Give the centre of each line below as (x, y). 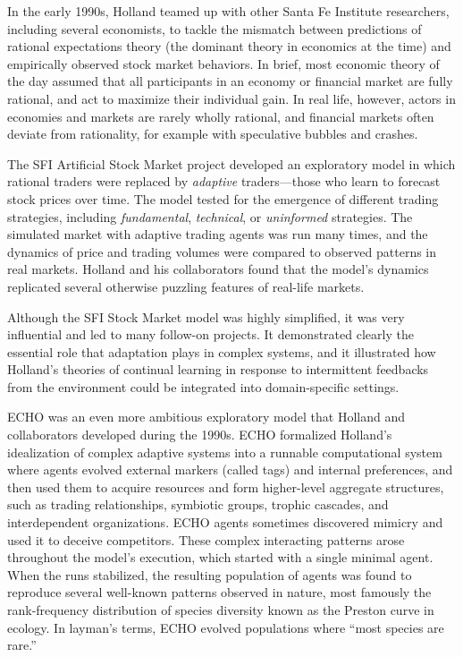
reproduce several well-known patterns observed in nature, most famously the (219, 592)
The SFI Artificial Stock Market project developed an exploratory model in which (231, 163)
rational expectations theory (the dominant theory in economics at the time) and (229, 46)
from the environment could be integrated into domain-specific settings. (203, 386)
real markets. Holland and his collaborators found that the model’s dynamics (218, 269)
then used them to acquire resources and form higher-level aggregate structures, (226, 486)
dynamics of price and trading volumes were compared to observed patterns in (222, 251)
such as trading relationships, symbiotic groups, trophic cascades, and (198, 504)
